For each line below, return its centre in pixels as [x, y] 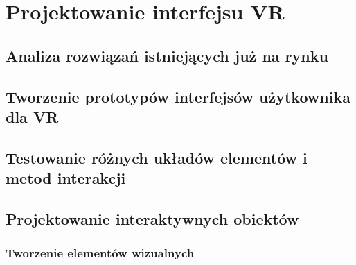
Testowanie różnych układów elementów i [157, 157]
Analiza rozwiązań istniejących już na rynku [167, 55]
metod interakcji [66, 178]
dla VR [32, 116]
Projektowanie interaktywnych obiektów [152, 218]
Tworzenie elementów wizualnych [100, 253]
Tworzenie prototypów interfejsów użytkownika [178, 96]
